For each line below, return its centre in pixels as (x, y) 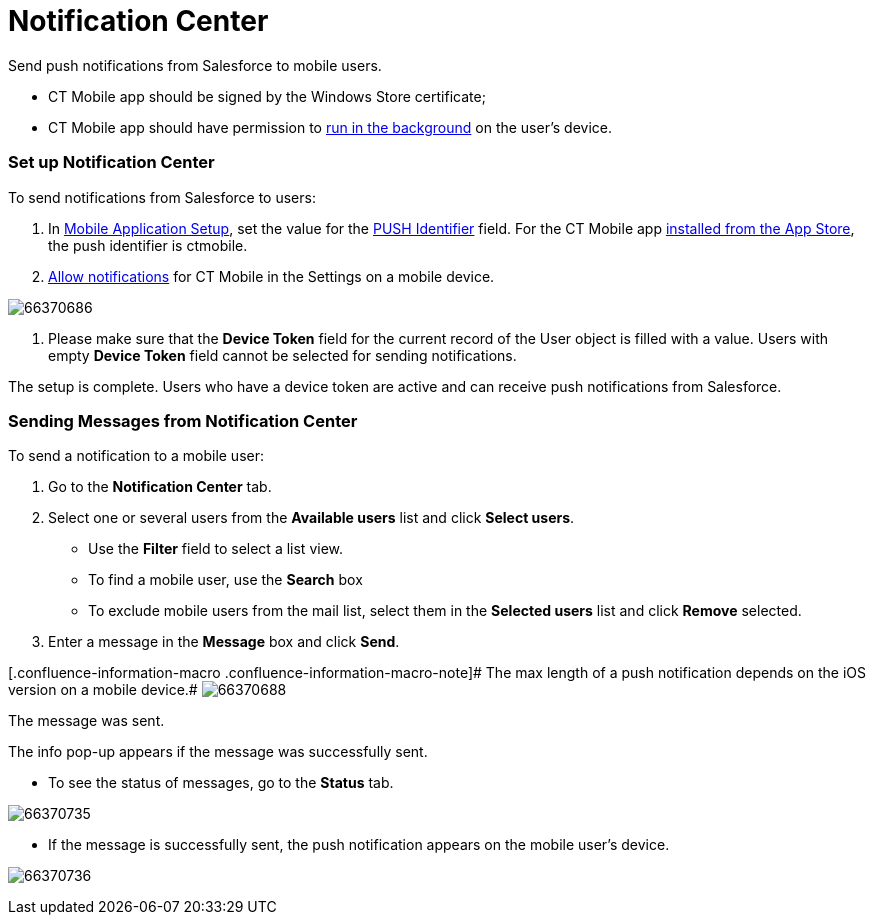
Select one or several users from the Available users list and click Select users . (311, 518)
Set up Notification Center (111, 162)
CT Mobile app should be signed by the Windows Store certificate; (267, 96)
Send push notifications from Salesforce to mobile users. (195, 65)
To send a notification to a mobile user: (136, 456)
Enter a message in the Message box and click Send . (224, 642)
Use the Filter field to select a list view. (216, 549)
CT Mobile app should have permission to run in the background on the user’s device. (330, 127)
